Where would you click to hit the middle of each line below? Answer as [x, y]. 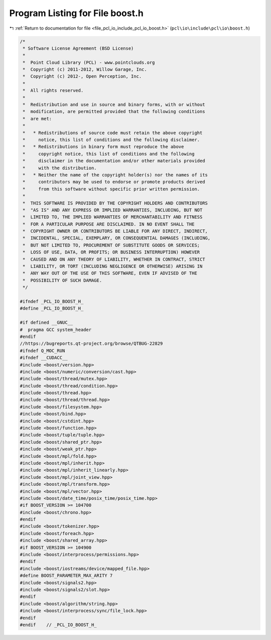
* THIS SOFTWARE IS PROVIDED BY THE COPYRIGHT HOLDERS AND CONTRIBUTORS [115, 203]
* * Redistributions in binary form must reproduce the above [103, 147]
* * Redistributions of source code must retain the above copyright [113, 133]
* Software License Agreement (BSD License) [78, 48]
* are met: [37, 119]
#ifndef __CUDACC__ [44, 358]
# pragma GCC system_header [56, 330]
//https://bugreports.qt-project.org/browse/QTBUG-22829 [91, 344]
